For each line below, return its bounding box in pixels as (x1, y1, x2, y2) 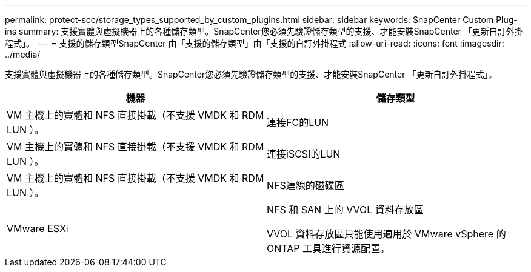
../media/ (5, 49, 41, 59)
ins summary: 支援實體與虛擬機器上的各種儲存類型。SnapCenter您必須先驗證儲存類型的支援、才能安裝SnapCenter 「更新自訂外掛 (5, 26, 523, 36)
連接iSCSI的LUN (267, 148, 341, 160)
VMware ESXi (7, 222, 68, 234)
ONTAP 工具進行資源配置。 (267, 242, 390, 254)
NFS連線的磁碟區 (267, 179, 344, 191)
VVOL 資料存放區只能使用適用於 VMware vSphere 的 (267, 228, 506, 240)
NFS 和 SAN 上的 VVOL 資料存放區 (267, 204, 424, 216)
